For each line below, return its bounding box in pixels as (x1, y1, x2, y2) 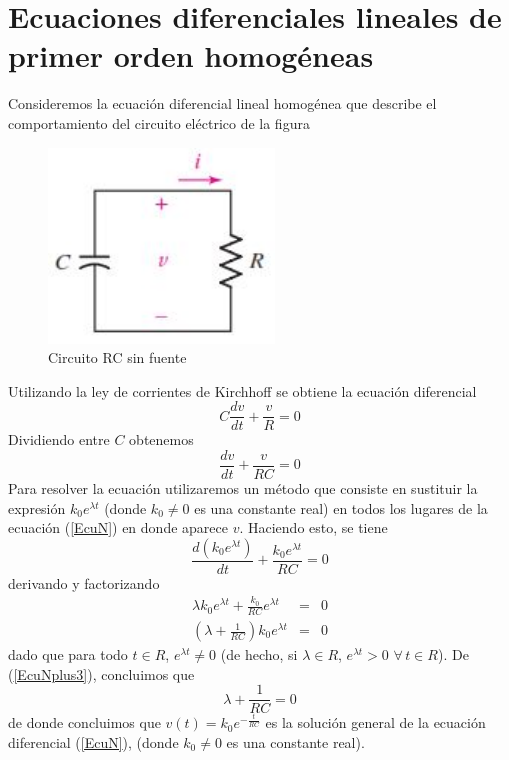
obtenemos (129, 429, 194, 450)
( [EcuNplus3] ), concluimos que (8, 663, 195, 684)
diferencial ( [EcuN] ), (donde (8, 731, 179, 752)
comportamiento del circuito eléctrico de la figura (8, 112, 310, 133)
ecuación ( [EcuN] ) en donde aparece (8, 517, 228, 538)
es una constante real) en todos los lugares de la (194, 497, 488, 518)
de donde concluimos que (8, 712, 161, 733)
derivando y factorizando (8, 572, 160, 593)
